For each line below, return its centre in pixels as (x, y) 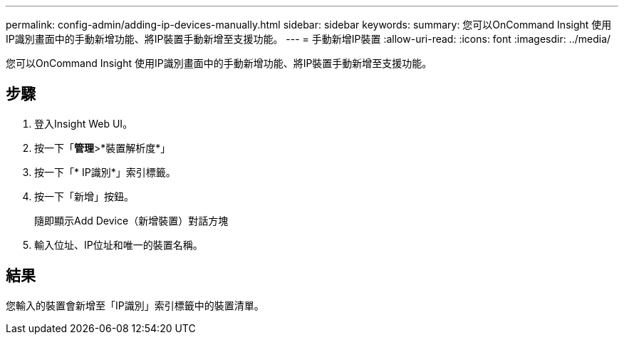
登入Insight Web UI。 (84, 123)
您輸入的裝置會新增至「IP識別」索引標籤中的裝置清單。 (135, 305)
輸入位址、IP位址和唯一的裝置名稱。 (119, 244)
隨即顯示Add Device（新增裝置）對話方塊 (131, 220)
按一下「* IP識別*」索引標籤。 (105, 172)
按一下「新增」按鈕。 (84, 196)
